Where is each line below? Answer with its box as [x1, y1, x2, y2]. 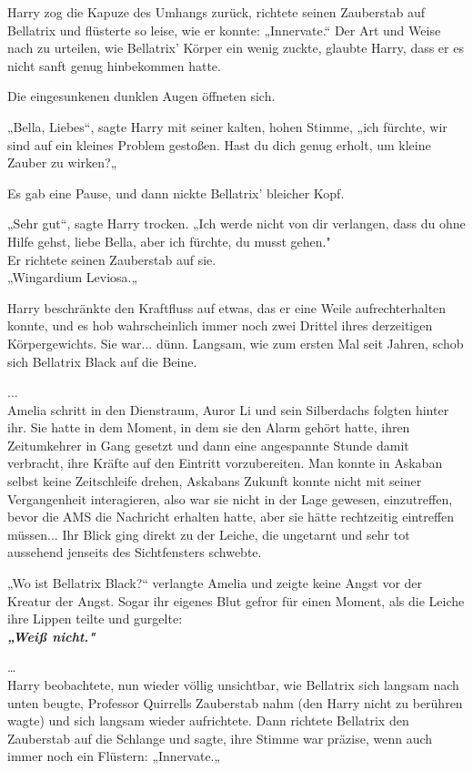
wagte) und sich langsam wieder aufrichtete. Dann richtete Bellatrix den [7, 711, 409, 730]
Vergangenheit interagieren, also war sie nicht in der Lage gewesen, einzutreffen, [7, 489, 453, 508]
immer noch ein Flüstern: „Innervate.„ [7, 746, 221, 766]
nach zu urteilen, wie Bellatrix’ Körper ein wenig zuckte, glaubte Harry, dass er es [7, 38, 464, 57]
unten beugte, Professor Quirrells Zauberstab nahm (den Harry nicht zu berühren [7, 693, 463, 712]
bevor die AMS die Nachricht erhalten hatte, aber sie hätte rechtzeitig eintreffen [7, 507, 455, 526]
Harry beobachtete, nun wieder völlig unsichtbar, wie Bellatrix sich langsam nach [7, 675, 459, 694]
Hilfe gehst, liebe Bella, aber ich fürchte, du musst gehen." [7, 231, 331, 250]
